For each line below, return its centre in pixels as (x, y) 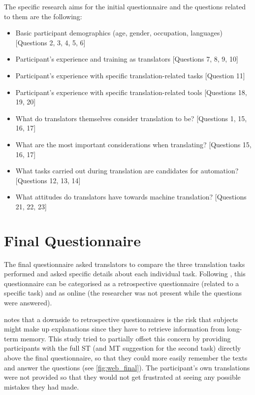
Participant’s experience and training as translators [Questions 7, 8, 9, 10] (127, 59)
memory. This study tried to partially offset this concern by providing (126, 338)
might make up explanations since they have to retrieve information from (114, 329)
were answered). (28, 302)
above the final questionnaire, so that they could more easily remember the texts (126, 357)
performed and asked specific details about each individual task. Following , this (125, 274)
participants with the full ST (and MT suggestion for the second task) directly (123, 348)
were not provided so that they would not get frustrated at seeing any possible (122, 377)
